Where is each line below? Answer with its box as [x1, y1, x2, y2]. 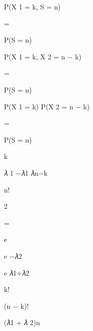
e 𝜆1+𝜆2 [4, 267, 30, 278]
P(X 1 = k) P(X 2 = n [4, 101, 73, 111]
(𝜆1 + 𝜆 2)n [4, 317, 40, 328]
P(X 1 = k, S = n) [4, 1, 61, 11]
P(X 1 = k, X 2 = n [4, 51, 65, 61]
